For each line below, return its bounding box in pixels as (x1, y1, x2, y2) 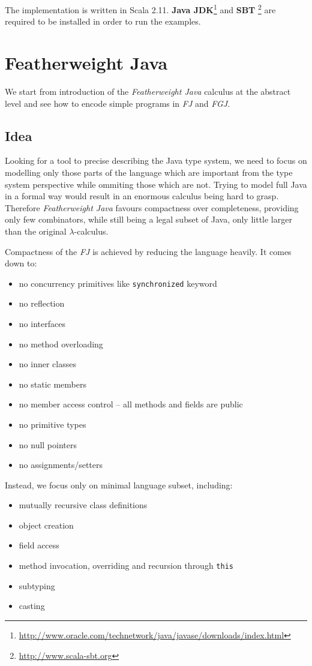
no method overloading (19, 337, 103, 350)
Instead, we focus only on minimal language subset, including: (5, 478, 233, 491)
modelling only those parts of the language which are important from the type (5, 166, 293, 178)
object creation (19, 518, 74, 531)
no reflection (19, 297, 65, 310)
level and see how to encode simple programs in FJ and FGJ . (5, 97, 230, 109)
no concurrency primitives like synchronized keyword (19, 277, 217, 289)
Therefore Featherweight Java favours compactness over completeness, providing (5, 201, 299, 214)
